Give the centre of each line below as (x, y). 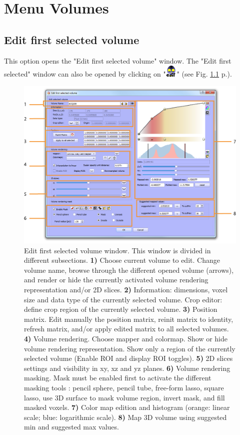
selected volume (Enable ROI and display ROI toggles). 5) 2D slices (128, 358)
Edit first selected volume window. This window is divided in (117, 250)
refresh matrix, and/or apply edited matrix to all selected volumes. (126, 329)
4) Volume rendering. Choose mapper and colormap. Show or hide (126, 338)
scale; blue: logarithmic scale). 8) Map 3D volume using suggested (125, 417)
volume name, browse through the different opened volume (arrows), (129, 270)
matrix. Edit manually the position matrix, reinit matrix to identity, (129, 319)
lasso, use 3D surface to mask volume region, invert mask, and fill (124, 397)
